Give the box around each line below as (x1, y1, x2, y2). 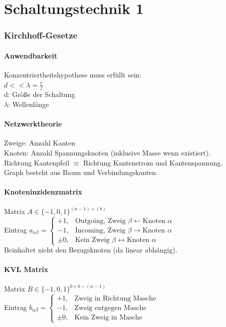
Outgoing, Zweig (75, 217, 126, 224)
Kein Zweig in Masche (74, 313, 142, 321)
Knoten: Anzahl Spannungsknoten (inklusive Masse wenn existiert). (4, 147, 211, 158)
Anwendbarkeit (4, 50, 57, 60)
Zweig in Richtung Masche (74, 294, 156, 302)
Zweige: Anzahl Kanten (4, 137, 75, 148)
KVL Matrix (4, 264, 48, 274)
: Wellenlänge (8, 99, 49, 109)
